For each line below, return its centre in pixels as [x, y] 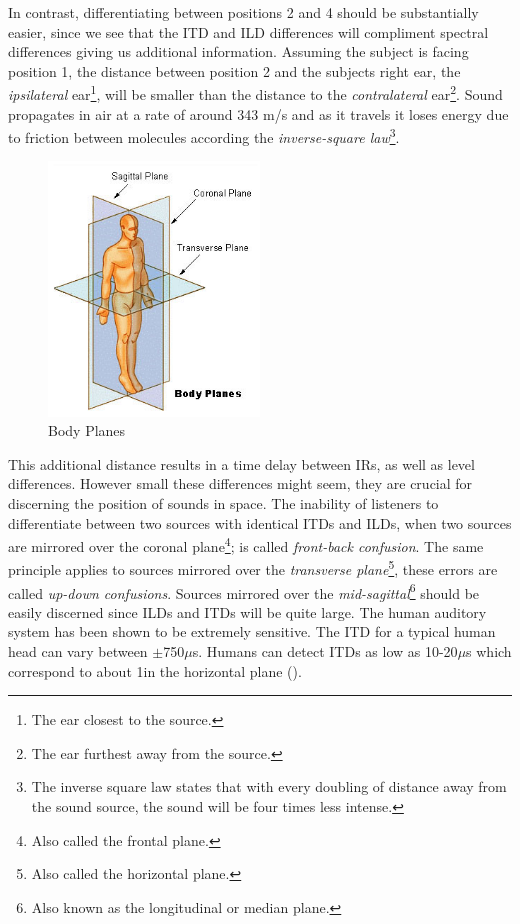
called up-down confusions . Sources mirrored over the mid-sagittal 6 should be [244, 591]
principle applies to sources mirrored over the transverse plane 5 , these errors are [253, 568]
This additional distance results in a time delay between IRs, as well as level [241, 463]
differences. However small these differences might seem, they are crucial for [240, 483]
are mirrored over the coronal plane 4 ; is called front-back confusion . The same [246, 544]
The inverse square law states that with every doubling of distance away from [269, 786]
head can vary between [78, 651]
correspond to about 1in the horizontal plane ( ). [155, 670]
